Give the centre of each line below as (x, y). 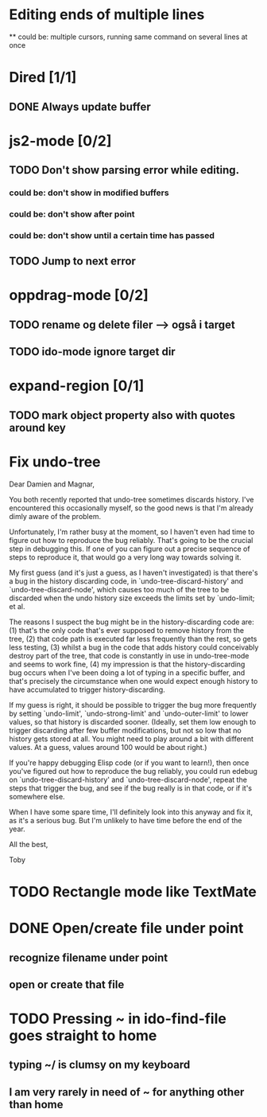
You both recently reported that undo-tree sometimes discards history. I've (132, 499)
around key (37, 428)
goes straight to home (83, 1036)
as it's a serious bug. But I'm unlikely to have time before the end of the (126, 820)
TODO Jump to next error (72, 262)
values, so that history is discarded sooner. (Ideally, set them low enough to (133, 721)
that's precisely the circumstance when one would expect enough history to (133, 681)
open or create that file (67, 984)
